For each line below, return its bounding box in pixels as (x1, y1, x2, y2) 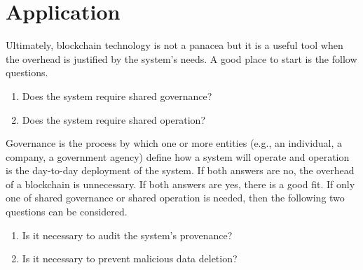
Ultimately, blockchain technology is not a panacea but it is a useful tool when (6, 38, 343, 52)
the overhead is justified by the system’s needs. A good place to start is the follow (6, 51, 357, 66)
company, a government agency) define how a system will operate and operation (6, 149, 350, 164)
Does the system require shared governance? (22, 88, 212, 103)
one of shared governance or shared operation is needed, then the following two (6, 190, 345, 205)
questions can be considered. (6, 204, 128, 219)
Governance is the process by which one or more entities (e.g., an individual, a (6, 136, 343, 150)
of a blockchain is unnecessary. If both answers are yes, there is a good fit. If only (6, 176, 355, 191)
